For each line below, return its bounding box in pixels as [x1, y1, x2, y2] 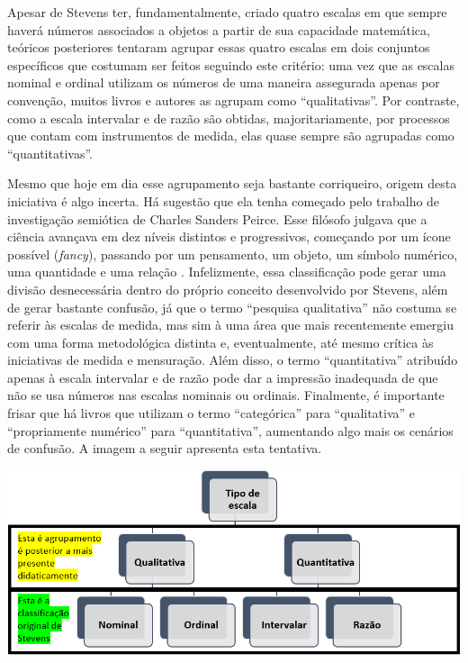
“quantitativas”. [7, 143, 93, 162]
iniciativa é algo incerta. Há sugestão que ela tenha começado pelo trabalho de [7, 191, 440, 210]
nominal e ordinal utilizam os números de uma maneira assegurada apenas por [7, 73, 440, 92]
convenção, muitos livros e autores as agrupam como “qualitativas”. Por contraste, [7, 90, 460, 109]
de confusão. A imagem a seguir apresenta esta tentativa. [7, 439, 322, 458]
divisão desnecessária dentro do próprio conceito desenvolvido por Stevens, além [7, 279, 448, 298]
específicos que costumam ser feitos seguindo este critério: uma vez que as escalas [7, 55, 454, 74]
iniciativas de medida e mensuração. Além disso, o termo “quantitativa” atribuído [7, 350, 458, 369]
